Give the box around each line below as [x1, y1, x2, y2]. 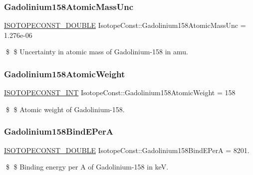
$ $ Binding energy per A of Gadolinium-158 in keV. [5, 162, 169, 172]
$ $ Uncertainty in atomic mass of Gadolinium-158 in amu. [5, 46, 189, 57]
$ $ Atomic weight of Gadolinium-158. [5, 104, 125, 114]
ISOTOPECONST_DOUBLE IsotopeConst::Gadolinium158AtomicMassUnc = [4, 20, 246, 30]
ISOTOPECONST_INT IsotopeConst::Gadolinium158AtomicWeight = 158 [4, 87, 236, 98]
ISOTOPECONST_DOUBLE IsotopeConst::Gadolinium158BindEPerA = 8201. [4, 145, 250, 155]
